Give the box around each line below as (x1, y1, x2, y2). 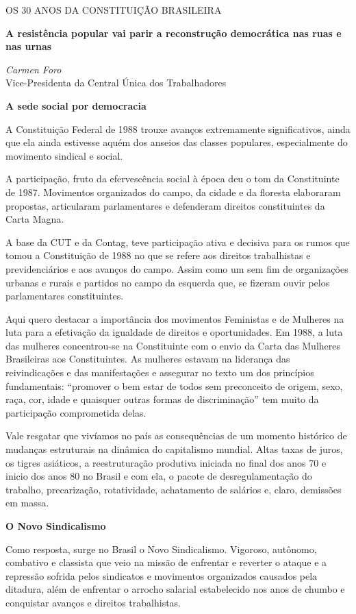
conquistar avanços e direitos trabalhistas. (5, 595, 181, 609)
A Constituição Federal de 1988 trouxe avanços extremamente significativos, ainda (5, 121, 351, 136)
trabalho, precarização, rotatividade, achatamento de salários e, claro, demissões (5, 482, 342, 496)
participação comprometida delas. (5, 405, 147, 419)
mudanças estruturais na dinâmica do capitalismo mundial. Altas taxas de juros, (5, 442, 343, 456)
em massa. (5, 495, 49, 510)
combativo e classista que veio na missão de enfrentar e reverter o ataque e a (5, 555, 327, 569)
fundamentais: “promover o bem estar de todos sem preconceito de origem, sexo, (5, 378, 343, 393)
